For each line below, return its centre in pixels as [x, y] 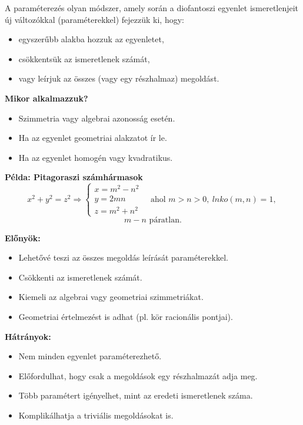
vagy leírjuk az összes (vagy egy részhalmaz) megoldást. [119, 78]
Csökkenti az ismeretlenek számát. [80, 277]
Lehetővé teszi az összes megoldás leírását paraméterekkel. [123, 257]
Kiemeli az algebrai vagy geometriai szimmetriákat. [111, 297]
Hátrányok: [28, 336]
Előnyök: [23, 237]
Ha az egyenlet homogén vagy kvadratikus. [96, 157]
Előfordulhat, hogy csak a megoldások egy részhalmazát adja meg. [138, 375]
